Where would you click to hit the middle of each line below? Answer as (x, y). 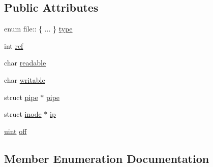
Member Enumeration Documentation (107, 158)
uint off (16, 131)
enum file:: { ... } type (38, 29)
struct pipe (21, 97)
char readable (25, 63)
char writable (25, 79)
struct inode (23, 114)
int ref (14, 45)
